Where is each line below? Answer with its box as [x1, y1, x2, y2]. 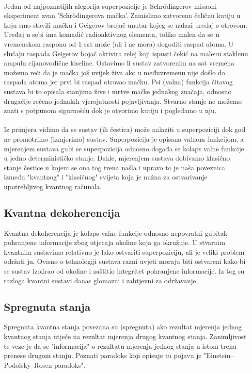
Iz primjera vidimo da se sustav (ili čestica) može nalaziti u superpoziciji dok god [4, 124, 246, 134]
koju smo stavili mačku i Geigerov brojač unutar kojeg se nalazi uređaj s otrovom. [4, 19, 248, 30]
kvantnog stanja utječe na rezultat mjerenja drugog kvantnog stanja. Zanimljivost [4, 331, 247, 341]
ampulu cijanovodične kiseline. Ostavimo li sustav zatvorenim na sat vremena [4, 58, 235, 68]
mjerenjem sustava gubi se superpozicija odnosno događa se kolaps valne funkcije [4, 143, 244, 153]
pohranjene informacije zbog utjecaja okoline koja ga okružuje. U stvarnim [4, 237, 225, 247]
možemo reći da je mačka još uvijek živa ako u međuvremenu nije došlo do [4, 67, 225, 77]
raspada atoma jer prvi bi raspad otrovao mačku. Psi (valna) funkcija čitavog [4, 77, 233, 87]
